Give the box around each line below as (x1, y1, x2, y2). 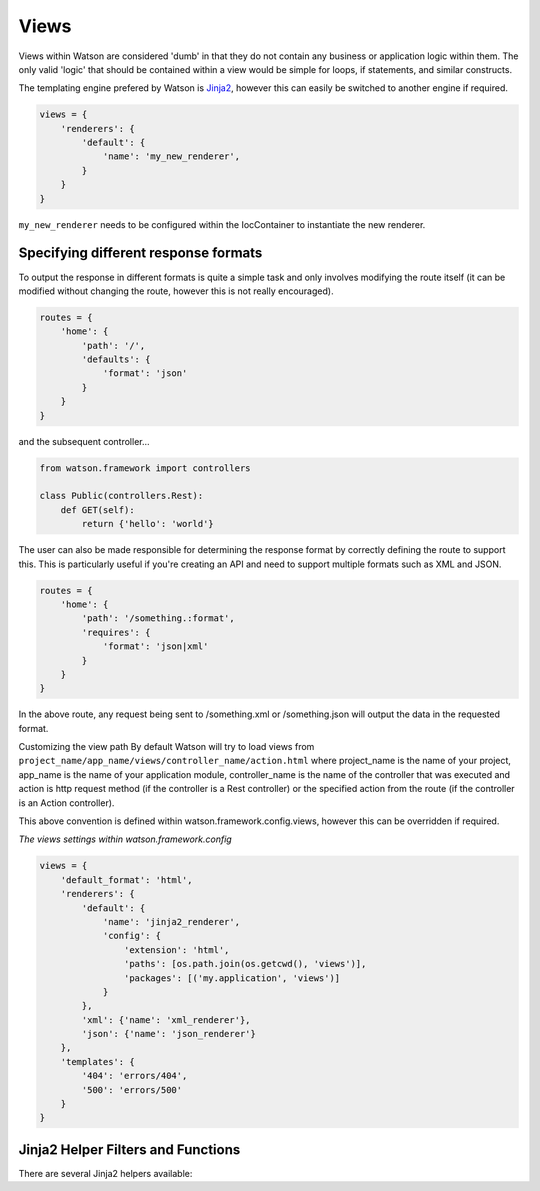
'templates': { (60, 1056, 135, 1067)
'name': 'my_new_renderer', (102, 151, 240, 162)
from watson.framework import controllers (39, 462, 251, 474)
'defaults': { (81, 354, 151, 365)
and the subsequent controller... (18, 435, 150, 447)
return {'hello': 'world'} (81, 518, 214, 530)
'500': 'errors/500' (81, 1084, 183, 1095)
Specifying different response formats (18, 245, 263, 262)
